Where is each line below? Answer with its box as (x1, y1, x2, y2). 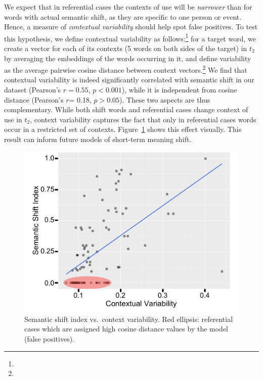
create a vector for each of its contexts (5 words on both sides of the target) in (4, 43, 247, 54)
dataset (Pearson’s (4, 84, 61, 95)
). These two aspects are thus (119, 94, 210, 105)
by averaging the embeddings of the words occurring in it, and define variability (4, 53, 251, 63)
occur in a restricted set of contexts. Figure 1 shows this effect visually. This (4, 124, 242, 134)
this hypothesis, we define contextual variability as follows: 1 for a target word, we (4, 31, 256, 43)
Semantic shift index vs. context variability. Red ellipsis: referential (24, 313, 233, 324)
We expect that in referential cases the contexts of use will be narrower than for (4, 2, 252, 12)
